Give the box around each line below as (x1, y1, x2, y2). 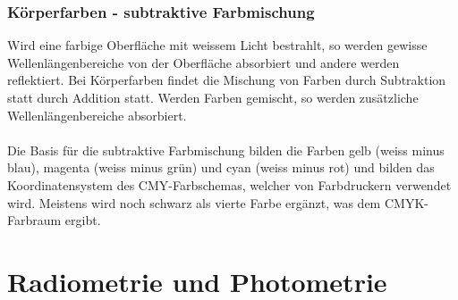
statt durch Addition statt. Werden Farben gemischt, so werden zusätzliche (7, 88, 419, 106)
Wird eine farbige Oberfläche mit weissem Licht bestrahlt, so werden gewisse (7, 36, 428, 54)
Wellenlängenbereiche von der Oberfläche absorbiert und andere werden (7, 53, 400, 71)
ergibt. (64, 211, 101, 229)
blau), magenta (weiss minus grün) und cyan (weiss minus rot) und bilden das (7, 158, 435, 177)
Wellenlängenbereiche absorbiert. (7, 105, 187, 124)
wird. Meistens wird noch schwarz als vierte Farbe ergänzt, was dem (7, 193, 381, 212)
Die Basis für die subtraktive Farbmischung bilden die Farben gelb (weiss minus (7, 140, 445, 159)
